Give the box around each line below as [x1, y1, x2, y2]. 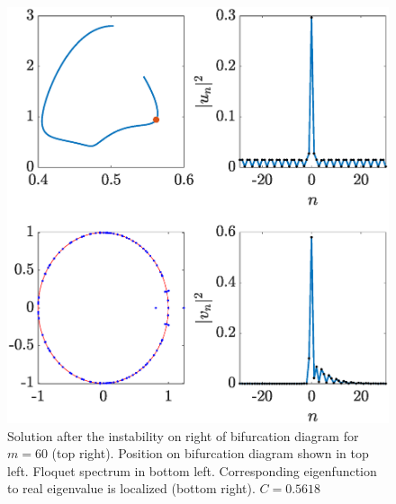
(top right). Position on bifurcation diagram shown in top [51, 444, 369, 463]
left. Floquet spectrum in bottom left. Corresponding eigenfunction [7, 461, 377, 480]
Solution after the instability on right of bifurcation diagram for [7, 426, 359, 445]
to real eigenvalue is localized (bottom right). [7, 479, 256, 498]
